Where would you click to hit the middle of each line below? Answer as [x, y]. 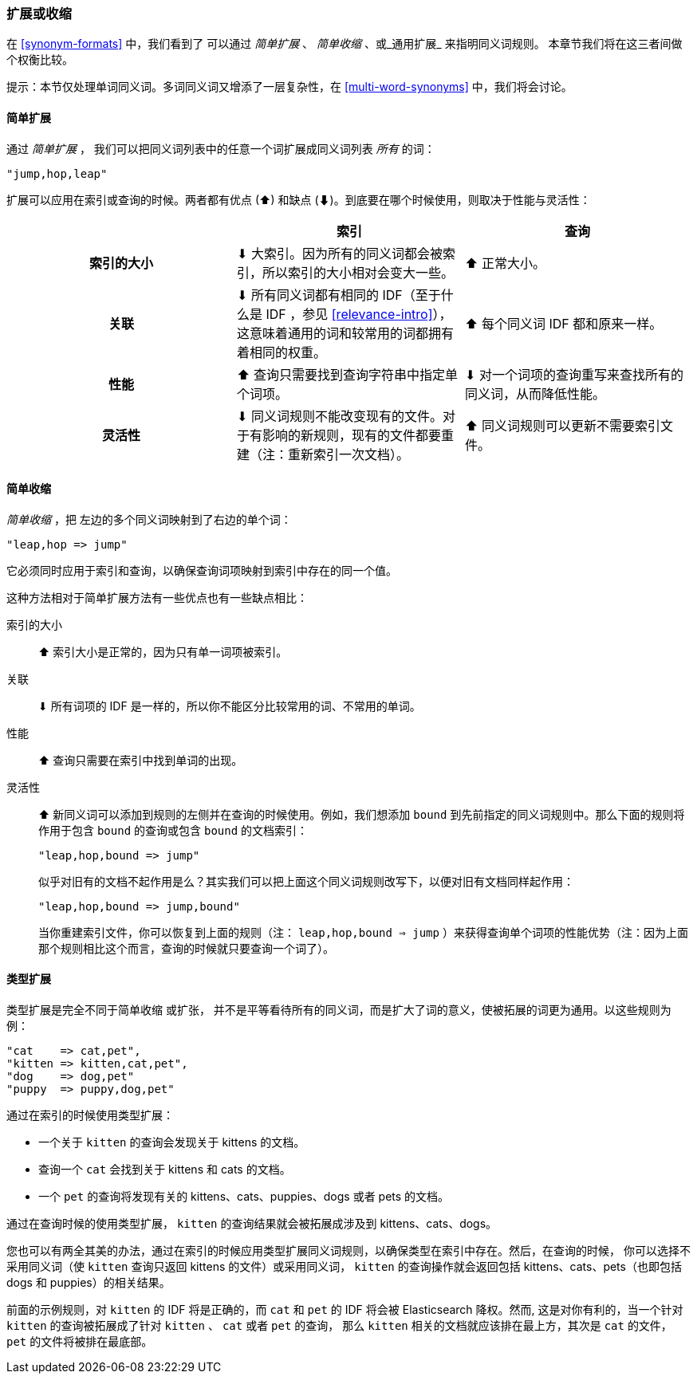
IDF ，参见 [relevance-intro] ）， [359, 314]
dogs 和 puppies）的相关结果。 [89, 1283]
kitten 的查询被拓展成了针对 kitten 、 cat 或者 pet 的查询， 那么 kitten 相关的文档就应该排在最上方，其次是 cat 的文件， [339, 1326]
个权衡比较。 [40, 60]
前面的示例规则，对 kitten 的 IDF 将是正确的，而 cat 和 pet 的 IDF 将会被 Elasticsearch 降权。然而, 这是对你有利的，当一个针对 [345, 1310]
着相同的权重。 [281, 352]
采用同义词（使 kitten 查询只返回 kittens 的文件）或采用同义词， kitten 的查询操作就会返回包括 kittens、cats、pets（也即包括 [344, 1267]
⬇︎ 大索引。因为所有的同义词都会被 [339, 253]
